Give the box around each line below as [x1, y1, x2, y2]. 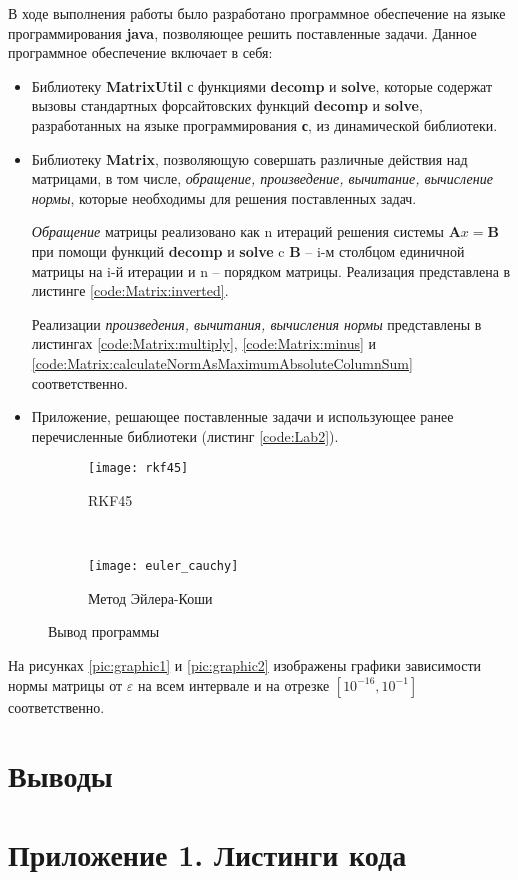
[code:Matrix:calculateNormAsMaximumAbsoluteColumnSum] [31, 352, 413, 373]
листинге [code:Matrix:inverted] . [31, 280, 229, 301]
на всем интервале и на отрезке [137, 674, 330, 695]
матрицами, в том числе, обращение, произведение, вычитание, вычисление [31, 168, 493, 189]
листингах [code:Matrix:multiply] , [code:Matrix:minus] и [31, 333, 377, 354]
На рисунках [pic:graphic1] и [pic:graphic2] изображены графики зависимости [8, 654, 482, 675]
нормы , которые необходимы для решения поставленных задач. [31, 187, 417, 208]
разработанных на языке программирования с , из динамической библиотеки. [31, 114, 498, 135]
